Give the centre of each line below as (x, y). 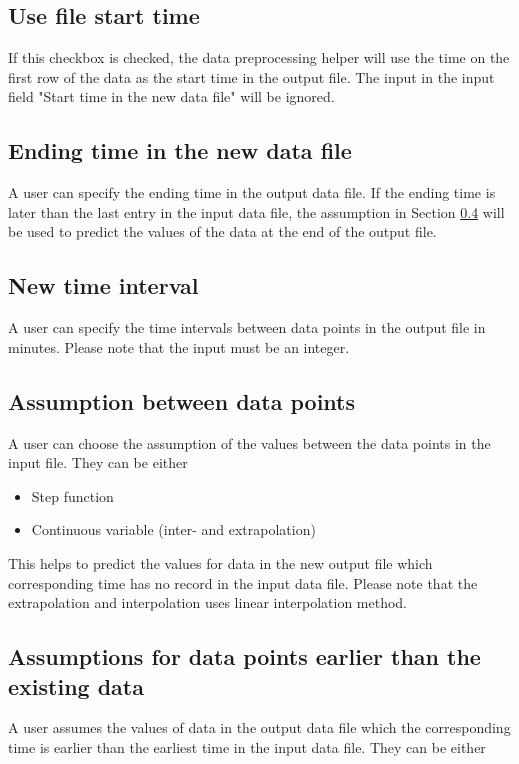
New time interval (103, 285)
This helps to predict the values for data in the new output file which (220, 562)
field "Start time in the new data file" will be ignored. (171, 96)
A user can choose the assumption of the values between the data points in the (249, 442)
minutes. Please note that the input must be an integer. (179, 346)
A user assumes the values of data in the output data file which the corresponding (259, 727)
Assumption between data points (182, 400)
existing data (76, 685)
